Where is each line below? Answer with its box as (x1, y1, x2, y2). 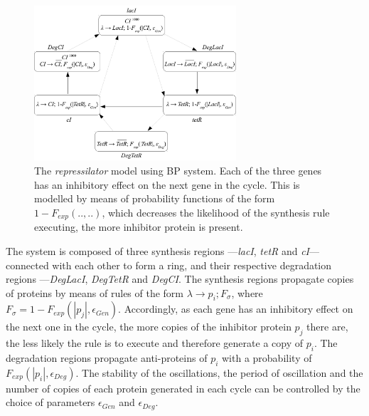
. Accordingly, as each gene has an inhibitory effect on (118, 301, 353, 316)
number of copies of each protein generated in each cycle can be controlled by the (6, 380, 360, 395)
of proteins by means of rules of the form (6, 285, 184, 300)
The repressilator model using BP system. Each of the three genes (34, 163, 322, 178)
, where (231, 285, 263, 300)
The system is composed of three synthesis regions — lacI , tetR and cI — (6, 243, 320, 258)
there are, (306, 319, 348, 334)
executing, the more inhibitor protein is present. (34, 219, 243, 234)
